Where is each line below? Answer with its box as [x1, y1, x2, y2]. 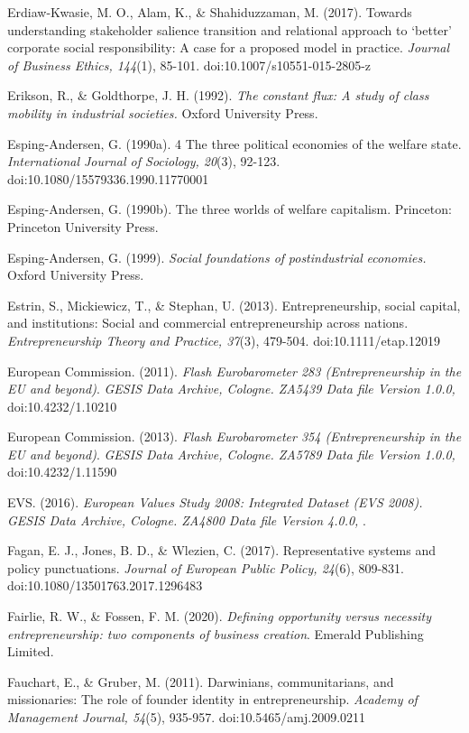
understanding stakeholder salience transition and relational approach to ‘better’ [7, 20, 452, 39]
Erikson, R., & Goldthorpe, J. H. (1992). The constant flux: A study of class [7, 86, 429, 105]
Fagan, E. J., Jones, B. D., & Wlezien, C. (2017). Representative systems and [7, 541, 437, 560]
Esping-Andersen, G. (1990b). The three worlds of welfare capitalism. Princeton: [7, 199, 452, 218]
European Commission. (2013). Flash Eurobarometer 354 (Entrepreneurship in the [7, 427, 462, 446]
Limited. [7, 642, 54, 661]
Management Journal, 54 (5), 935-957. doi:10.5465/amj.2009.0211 [7, 708, 366, 726]
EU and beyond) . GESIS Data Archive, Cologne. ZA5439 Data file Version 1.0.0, [7, 379, 455, 398]
